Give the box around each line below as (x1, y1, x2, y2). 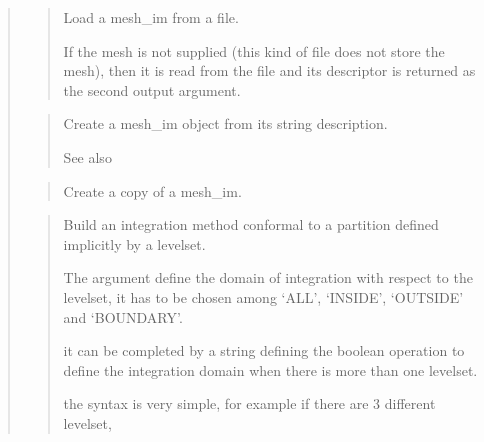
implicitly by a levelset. (63, 233, 206, 254)
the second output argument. (63, 79, 241, 100)
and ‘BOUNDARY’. (63, 306, 183, 327)
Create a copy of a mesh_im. (63, 180, 242, 201)
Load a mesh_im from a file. (63, 7, 239, 27)
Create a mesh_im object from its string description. (63, 113, 388, 134)
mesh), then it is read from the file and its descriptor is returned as (63, 60, 476, 81)
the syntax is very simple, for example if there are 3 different (63, 393, 436, 414)
